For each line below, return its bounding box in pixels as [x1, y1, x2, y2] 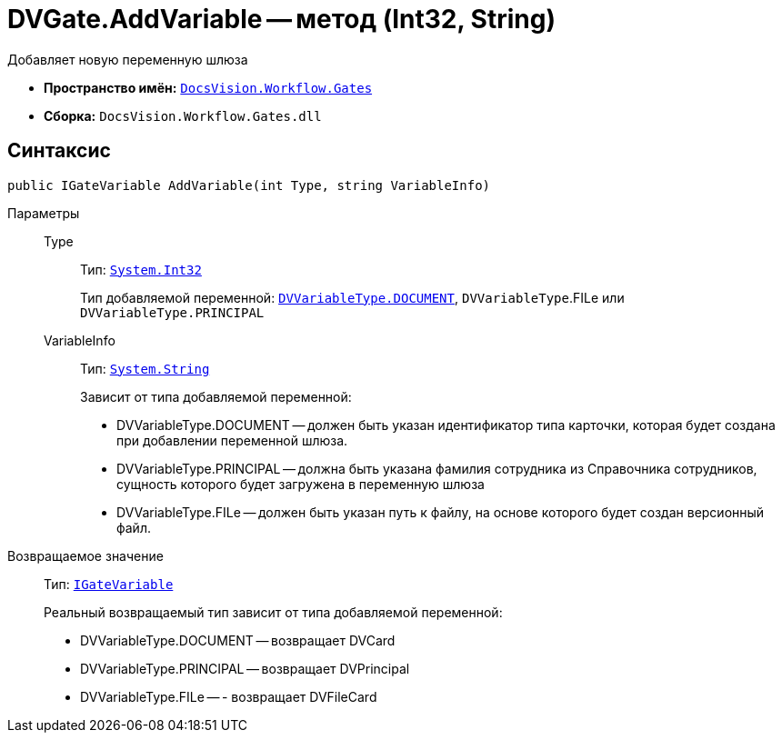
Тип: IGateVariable [44, 575, 174, 592]
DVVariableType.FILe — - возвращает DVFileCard [80, 688, 377, 705]
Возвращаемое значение [7, 547, 164, 564]
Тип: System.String [80, 360, 210, 376]
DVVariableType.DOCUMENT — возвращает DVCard [80, 632, 396, 648]
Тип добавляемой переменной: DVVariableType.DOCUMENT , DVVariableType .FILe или [80, 289, 625, 305]
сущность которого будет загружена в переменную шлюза [116, 475, 485, 492]
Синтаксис [7, 139, 111, 163]
